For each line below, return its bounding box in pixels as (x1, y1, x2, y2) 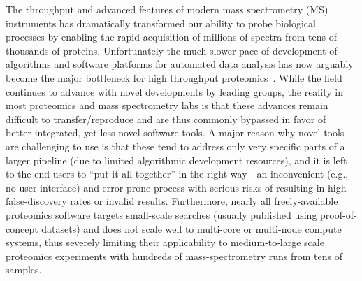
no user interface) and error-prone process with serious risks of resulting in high (6, 180, 347, 194)
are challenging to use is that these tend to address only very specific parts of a (6, 138, 345, 153)
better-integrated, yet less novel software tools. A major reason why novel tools (6, 125, 345, 140)
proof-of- (320, 207, 357, 222)
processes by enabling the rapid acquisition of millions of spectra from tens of (6, 29, 337, 44)
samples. (6, 262, 42, 277)
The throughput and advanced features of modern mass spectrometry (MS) (6, 2, 328, 16)
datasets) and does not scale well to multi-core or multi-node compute (41, 221, 342, 236)
